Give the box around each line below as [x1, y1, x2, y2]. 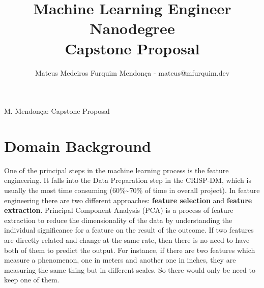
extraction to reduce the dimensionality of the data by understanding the [4, 214, 232, 225]
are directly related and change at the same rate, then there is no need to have [4, 234, 250, 245]
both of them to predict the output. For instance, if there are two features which [4, 244, 255, 255]
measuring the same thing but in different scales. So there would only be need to [4, 264, 255, 275]
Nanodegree [90, 18, 175, 39]
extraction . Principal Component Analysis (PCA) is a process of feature [4, 205, 233, 215]
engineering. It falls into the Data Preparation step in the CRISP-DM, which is [4, 175, 251, 185]
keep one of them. [4, 274, 60, 285]
